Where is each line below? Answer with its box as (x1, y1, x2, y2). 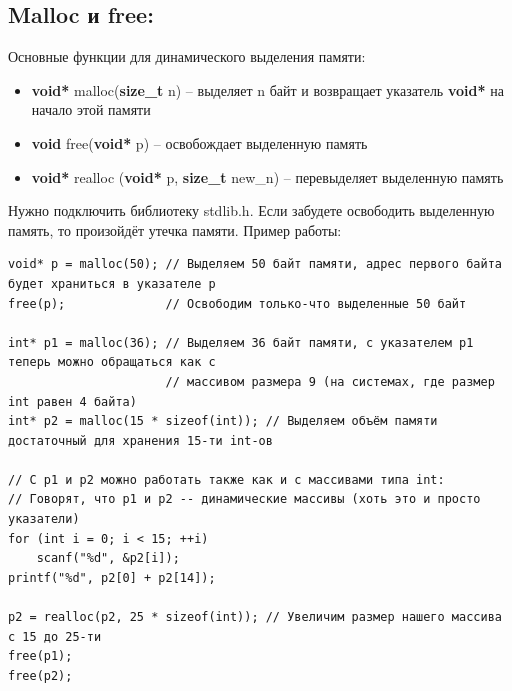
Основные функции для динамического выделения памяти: (8, 46, 366, 67)
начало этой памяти (31, 99, 151, 120)
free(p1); (8, 649, 73, 664)
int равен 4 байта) (8, 394, 137, 409)
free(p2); (8, 668, 73, 683)
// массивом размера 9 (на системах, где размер (165, 374, 495, 389)
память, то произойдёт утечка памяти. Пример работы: (8, 219, 342, 240)
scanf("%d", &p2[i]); (36, 551, 180, 566)
